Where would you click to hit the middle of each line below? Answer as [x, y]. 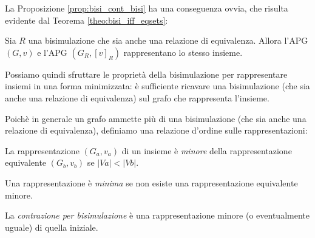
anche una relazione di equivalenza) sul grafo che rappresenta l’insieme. [137, 97]
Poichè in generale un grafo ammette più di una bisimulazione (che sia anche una [156, 118]
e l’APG [52, 52]
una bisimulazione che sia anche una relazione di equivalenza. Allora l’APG [168, 40]
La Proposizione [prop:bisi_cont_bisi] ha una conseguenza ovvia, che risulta [147, 8]
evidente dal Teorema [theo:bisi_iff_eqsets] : [86, 20]
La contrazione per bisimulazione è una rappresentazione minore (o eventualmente [157, 215]
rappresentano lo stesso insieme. [183, 52]
